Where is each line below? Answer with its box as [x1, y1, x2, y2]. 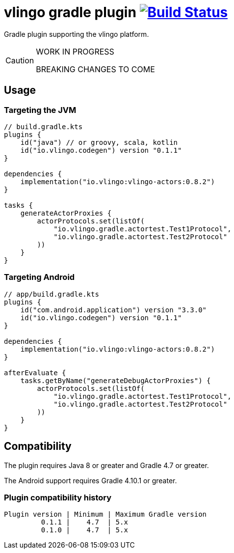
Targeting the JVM [4, 105, 77, 115]
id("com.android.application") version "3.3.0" [20, 305, 207, 314]
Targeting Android [4, 272, 75, 282]
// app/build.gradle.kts [4, 290, 99, 298]
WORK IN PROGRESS [36, 46, 114, 56]
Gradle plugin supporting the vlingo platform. [4, 29, 149, 38]
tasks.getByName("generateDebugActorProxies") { [20, 376, 211, 385]
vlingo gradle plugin [4, 4, 136, 21]
